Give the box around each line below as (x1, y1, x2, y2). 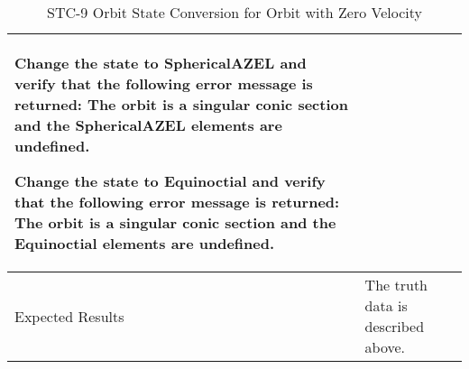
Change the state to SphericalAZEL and (14, 52, 307, 73)
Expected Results (14, 305, 124, 327)
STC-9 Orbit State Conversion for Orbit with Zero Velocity (47, 2, 422, 23)
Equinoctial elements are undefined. (14, 233, 275, 254)
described (364, 316, 425, 337)
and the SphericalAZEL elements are (14, 115, 282, 135)
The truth (364, 274, 428, 295)
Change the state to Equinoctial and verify (14, 171, 326, 191)
